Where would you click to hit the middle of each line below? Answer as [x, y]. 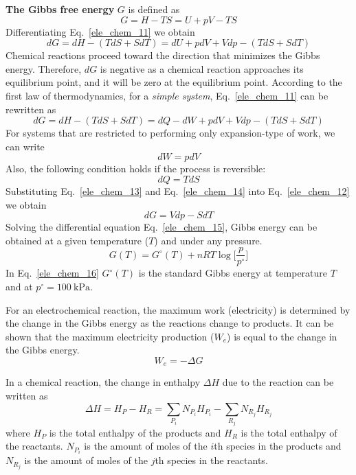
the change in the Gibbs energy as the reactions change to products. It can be [170, 323]
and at [19, 286]
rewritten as [31, 109]
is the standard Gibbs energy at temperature [233, 273]
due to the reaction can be [278, 382]
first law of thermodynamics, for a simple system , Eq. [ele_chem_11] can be [167, 95]
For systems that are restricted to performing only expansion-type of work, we [170, 133]
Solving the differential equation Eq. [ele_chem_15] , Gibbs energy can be [162, 227]
